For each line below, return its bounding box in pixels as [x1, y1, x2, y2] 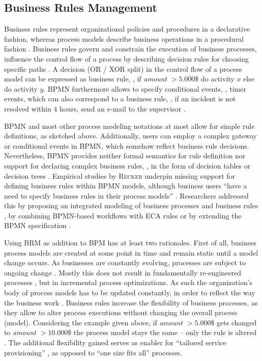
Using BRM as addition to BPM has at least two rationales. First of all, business [4, 237, 257, 248]
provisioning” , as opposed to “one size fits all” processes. [4, 347, 183, 357]
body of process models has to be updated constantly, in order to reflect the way [4, 287, 255, 298]
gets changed [217, 317, 257, 327]
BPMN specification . [4, 220, 71, 231]
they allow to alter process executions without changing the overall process [4, 307, 238, 318]
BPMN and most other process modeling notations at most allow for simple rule [4, 120, 255, 131]
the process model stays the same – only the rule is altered [73, 327, 257, 338]
